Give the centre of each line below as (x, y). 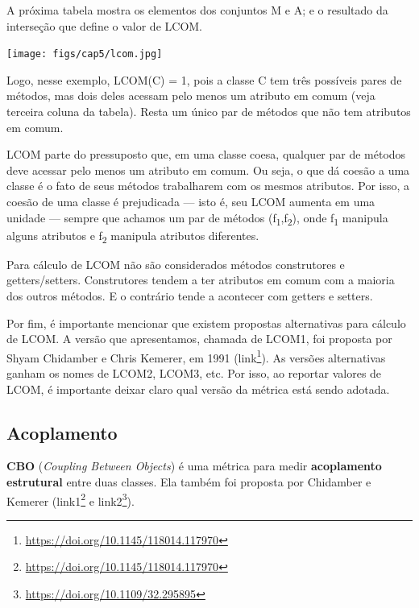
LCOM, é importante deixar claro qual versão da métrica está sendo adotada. (198, 389)
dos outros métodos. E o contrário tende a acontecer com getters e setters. (190, 296)
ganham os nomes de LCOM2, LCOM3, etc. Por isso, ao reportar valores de (194, 373)
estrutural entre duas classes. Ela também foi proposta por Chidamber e (189, 482)
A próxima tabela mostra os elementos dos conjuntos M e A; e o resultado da (197, 10)
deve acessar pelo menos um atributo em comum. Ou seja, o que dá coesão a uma (208, 170)
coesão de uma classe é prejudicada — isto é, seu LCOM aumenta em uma (191, 201)
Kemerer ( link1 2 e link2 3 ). (71, 499)
